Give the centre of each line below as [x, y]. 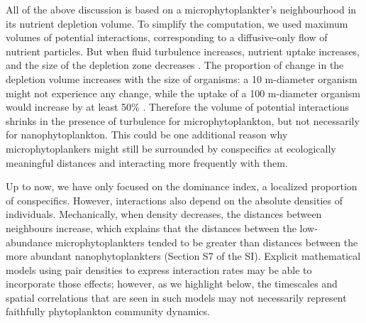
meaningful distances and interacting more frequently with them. [147, 162]
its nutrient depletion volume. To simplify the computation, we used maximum [177, 23]
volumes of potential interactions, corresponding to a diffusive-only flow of [167, 37]
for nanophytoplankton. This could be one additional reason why [147, 135]
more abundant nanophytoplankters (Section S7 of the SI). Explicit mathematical [183, 256]
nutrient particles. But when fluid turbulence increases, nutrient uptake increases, [183, 51]
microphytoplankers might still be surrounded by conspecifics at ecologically [171, 148]
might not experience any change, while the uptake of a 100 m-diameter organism [183, 93]
